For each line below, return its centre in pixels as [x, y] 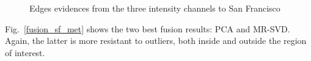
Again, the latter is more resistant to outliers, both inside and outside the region [156, 41]
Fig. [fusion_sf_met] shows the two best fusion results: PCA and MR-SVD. [148, 28]
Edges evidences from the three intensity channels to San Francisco [155, 8]
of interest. [25, 52]
